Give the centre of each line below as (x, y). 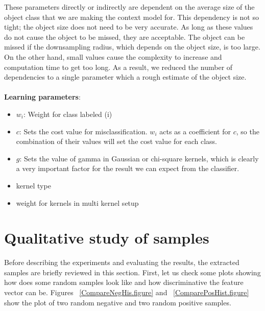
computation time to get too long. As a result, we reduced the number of (118, 67)
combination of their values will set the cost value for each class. (116, 141)
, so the (248, 131)
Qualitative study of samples (107, 238)
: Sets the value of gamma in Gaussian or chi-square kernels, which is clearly (139, 158)
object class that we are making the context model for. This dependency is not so (131, 17)
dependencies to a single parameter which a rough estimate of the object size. (125, 77)
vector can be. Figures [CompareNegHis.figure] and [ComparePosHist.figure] (127, 292)
